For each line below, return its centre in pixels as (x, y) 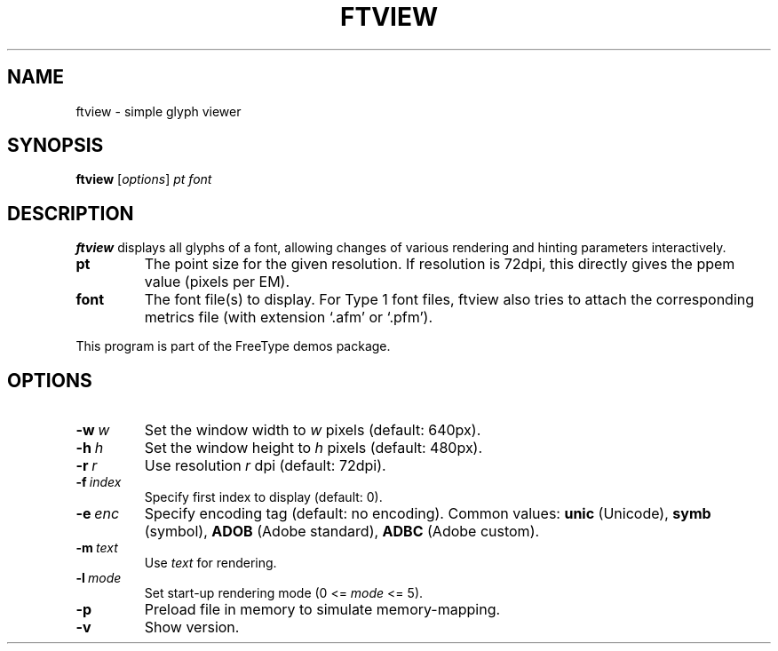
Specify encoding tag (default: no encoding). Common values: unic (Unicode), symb (428, 514)
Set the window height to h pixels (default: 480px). (314, 448)
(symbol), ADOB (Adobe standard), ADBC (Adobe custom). (342, 532)
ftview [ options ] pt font (144, 179)
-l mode (99, 578)
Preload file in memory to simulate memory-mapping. (322, 610)
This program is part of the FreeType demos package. (233, 346)
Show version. (192, 627)
